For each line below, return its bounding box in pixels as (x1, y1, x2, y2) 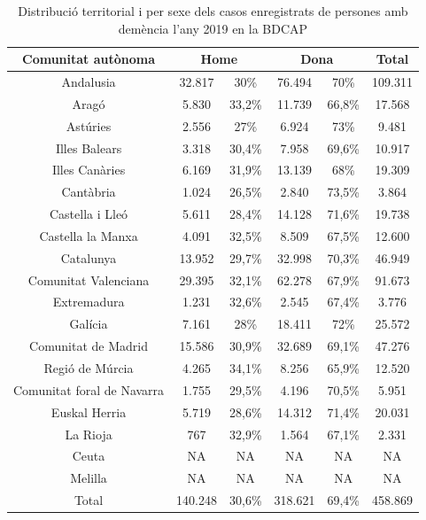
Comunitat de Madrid (29, 337, 148, 355)
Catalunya (60, 248, 117, 267)
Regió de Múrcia (43, 359, 134, 376)
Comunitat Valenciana (27, 270, 150, 289)
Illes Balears (55, 138, 122, 157)
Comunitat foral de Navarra (13, 380, 165, 399)
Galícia (69, 314, 108, 333)
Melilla (70, 469, 107, 487)
